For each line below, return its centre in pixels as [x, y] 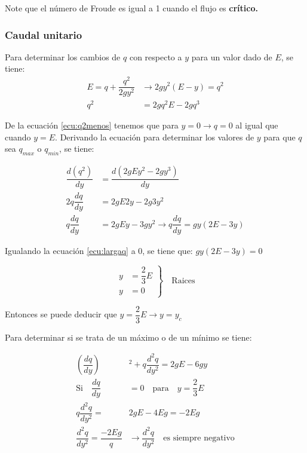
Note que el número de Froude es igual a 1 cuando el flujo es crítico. [131, 8]
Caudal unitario [44, 34]
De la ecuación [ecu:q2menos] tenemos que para [92, 125]
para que [280, 137]
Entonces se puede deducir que [61, 314]
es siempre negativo [199, 438]
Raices [183, 281]
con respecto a [156, 56]
